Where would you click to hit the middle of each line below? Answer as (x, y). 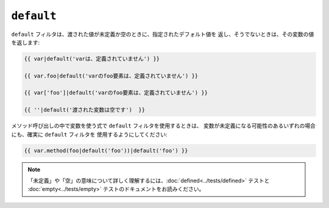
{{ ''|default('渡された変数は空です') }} (85, 110)
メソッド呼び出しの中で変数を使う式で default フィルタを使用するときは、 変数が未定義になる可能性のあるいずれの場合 (164, 126)
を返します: (26, 42)
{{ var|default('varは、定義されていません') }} (92, 59)
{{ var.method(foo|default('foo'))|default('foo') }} (106, 150)
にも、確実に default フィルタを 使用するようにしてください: (89, 134)
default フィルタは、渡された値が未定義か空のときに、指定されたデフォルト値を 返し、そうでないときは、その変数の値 (163, 34)
